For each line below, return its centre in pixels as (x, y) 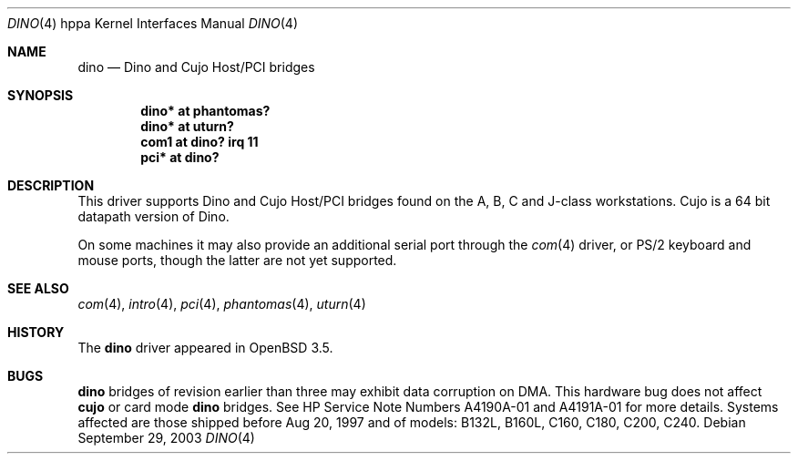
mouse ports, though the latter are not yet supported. (237, 260)
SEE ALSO (38, 288)
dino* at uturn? (187, 126)
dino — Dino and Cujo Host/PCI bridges (196, 67)
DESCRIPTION (51, 185)
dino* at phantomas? (205, 111)
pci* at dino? (180, 157)
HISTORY (36, 332)
